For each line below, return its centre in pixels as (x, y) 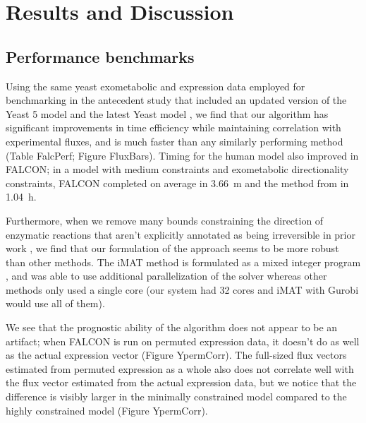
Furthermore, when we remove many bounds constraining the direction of (165, 220)
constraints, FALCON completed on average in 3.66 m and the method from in (177, 183)
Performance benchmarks (100, 56)
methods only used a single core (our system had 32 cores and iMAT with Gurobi (182, 289)
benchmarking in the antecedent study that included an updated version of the (176, 100)
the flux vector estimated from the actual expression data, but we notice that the (181, 382)
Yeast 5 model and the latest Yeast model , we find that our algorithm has (167, 113)
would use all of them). (55, 303)
